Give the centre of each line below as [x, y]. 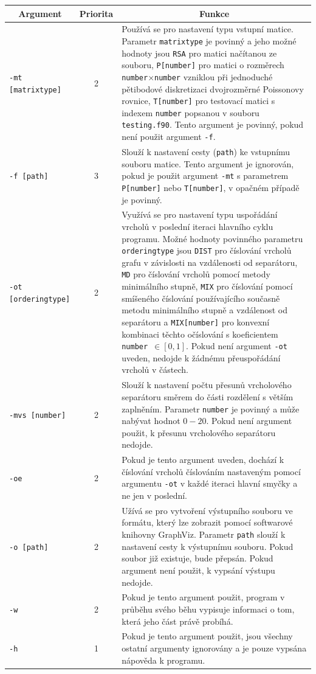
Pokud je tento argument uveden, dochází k [203, 460]
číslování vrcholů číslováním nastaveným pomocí [211, 471]
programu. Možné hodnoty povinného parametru [212, 238]
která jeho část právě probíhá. [177, 621]
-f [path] [29, 177]
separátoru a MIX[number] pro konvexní [196, 321]
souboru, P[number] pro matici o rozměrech [203, 65]
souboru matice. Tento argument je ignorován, [208, 163]
